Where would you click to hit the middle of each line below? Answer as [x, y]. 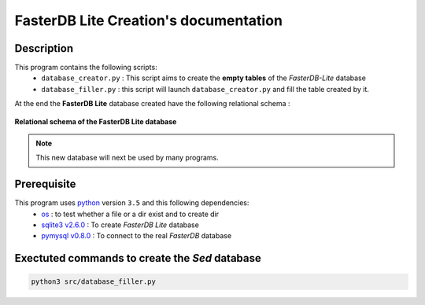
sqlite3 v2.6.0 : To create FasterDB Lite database [120, 225]
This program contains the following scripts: [86, 68]
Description [44, 48]
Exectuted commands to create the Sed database [138, 258]
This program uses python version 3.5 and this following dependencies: [132, 203]
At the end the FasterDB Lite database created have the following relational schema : [152, 104]
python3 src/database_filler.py [94, 282]
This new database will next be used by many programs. [128, 158]
